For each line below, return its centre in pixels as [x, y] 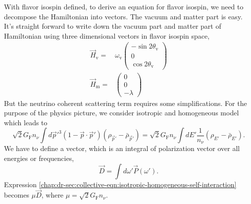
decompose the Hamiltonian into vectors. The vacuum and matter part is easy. [123, 16]
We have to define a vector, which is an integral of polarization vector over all [122, 148]
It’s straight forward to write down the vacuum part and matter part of [113, 26]
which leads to [26, 122]
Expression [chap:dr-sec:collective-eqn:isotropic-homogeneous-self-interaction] [120, 184]
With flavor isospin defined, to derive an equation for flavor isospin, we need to [124, 6]
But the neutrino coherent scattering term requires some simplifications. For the [125, 103]
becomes [17, 195]
